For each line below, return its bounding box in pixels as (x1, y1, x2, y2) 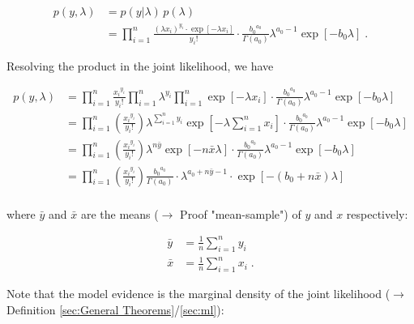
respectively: (346, 205, 408, 222)
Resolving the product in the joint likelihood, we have (6, 57, 274, 74)
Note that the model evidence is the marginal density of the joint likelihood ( (6, 284, 391, 301)
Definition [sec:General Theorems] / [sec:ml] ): (6, 301, 224, 318)
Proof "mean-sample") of (180, 205, 301, 222)
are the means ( (80, 205, 159, 222)
